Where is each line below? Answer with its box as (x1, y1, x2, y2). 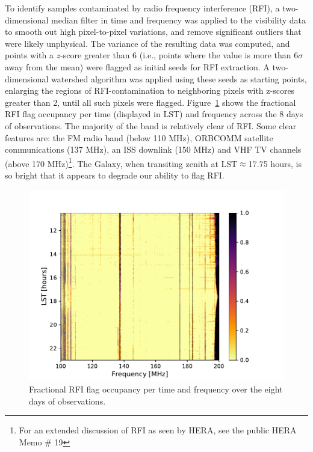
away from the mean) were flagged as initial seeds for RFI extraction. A (5, 60, 270, 73)
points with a (5, 49, 54, 61)
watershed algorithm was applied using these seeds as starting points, (51, 72, 307, 85)
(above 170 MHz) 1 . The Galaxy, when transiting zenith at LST (5, 155, 238, 169)
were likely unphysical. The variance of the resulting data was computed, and (5, 37, 290, 49)
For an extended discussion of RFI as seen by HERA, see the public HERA (19, 424, 297, 436)
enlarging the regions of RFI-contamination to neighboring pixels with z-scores (5, 84, 295, 97)
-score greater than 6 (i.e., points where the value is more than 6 (60, 49, 299, 61)
